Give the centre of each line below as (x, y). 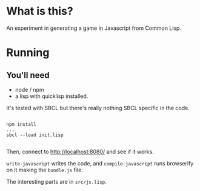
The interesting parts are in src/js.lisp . (57, 181)
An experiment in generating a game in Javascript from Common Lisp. (94, 28)
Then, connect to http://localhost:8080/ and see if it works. (80, 151)
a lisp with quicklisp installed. (52, 96)
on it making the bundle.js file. (45, 170)
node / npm (29, 89)
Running (28, 53)
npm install (21, 124)
